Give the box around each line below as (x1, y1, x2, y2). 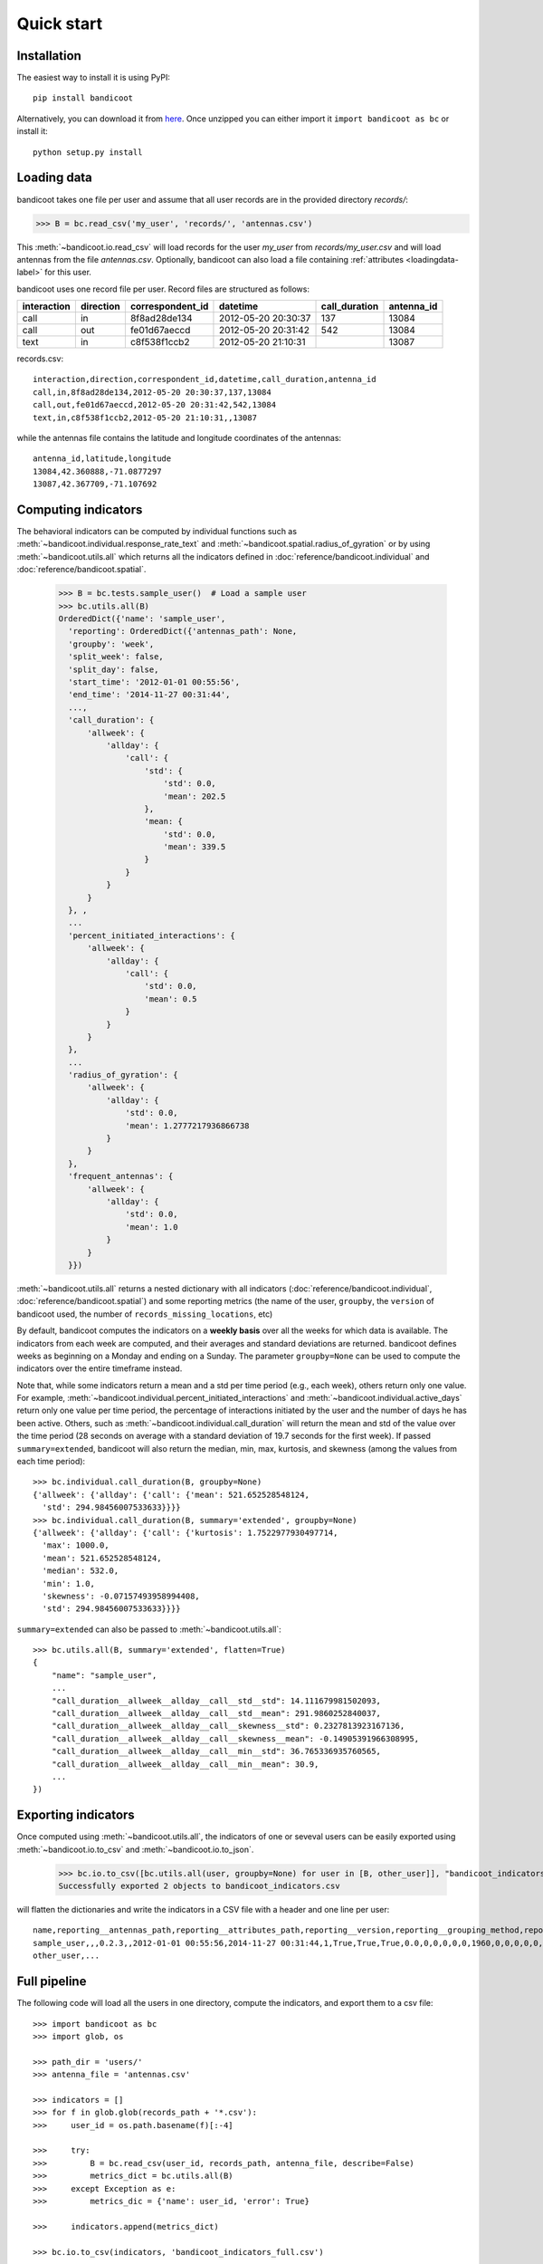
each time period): (16, 1456, 86, 1467)
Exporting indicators (16, 1808, 135, 1823)
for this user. (44, 267, 92, 278)
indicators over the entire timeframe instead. (16, 1363, 183, 1374)
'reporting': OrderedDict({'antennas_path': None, (68, 626, 298, 637)
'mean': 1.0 (125, 1222, 178, 1232)
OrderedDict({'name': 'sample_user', (58, 614, 226, 624)
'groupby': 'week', (68, 638, 155, 649)
